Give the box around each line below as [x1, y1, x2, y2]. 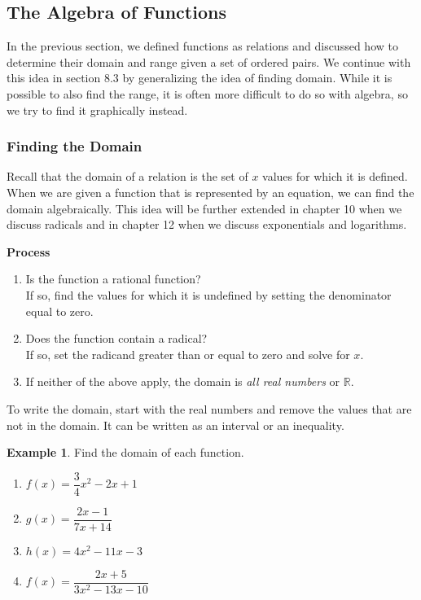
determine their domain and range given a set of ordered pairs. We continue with [7, 53, 411, 70]
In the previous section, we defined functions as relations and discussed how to [7, 37, 398, 55]
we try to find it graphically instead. [7, 101, 188, 118]
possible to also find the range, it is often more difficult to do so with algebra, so [7, 85, 408, 102]
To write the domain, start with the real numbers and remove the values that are [7, 400, 412, 417]
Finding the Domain [7, 136, 143, 156]
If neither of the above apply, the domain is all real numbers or [25, 373, 340, 390]
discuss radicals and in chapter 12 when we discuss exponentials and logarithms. [7, 216, 407, 233]
